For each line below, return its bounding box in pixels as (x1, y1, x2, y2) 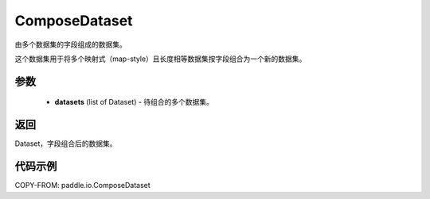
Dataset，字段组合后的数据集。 (14, 139, 117, 148)
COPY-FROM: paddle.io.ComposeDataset (14, 181, 150, 190)
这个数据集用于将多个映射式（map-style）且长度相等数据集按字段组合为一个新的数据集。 (14, 54, 307, 63)
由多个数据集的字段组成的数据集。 (14, 40, 127, 49)
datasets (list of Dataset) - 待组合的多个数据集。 (54, 98, 214, 107)
